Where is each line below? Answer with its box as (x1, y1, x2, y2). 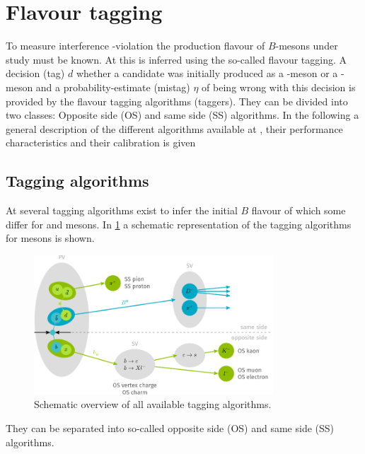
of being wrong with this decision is (202, 79, 356, 94)
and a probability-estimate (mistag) (35, 79, 190, 94)
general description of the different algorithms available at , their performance (6, 121, 343, 136)
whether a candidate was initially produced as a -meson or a (76, 66, 338, 81)
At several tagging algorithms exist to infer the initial (6, 203, 238, 218)
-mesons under (275, 38, 338, 53)
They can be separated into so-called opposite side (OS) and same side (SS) (6, 420, 335, 435)
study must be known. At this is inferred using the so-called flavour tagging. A (6, 52, 347, 66)
